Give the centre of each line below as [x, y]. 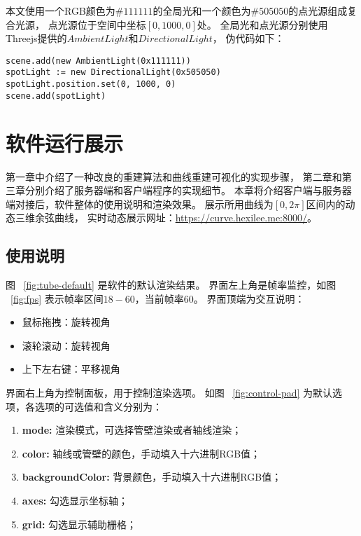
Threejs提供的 [36, 38]
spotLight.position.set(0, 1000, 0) [91, 84]
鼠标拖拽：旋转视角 [66, 322]
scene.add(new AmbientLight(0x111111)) [98, 61]
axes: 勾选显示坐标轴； [75, 501]
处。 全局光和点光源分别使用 [262, 24]
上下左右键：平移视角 [71, 369]
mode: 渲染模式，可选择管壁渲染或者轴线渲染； [132, 430]
